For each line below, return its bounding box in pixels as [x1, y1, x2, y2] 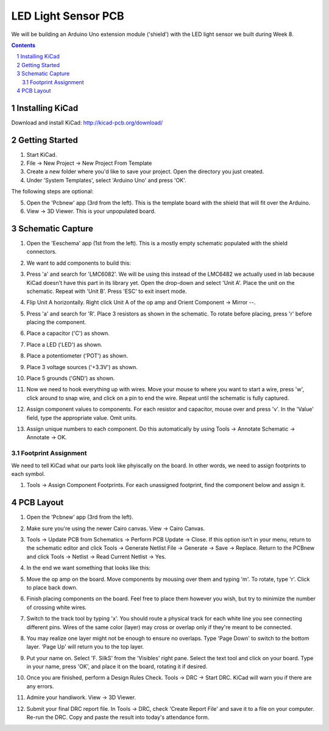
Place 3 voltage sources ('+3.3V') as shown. [26, 363, 138, 370]
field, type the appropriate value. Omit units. [26, 414, 137, 421]
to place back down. [26, 583, 78, 591]
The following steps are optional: [11, 188, 94, 195]
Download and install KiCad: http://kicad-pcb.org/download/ [11, 119, 163, 126]
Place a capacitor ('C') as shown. [26, 329, 110, 337]
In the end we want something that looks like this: [26, 564, 150, 572]
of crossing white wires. [26, 603, 87, 611]
